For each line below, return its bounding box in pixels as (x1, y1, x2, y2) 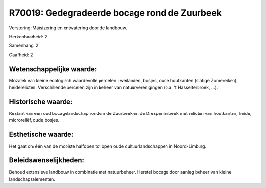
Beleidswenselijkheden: (9, 156, 85, 165)
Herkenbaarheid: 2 (9, 34, 47, 39)
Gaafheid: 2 (9, 52, 33, 58)
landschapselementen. (9, 176, 55, 182)
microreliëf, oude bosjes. (9, 117, 60, 123)
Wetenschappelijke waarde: (9, 65, 97, 73)
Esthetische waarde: (9, 130, 74, 139)
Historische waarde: (9, 97, 73, 106)
